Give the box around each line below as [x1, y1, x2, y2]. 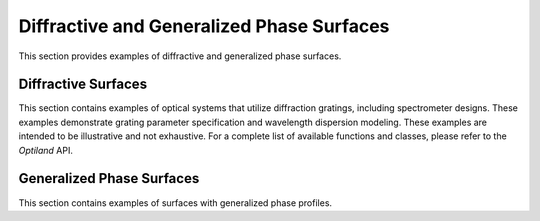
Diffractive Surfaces [18, 76, 148, 93]
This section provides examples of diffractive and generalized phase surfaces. [18, 50, 342, 62]
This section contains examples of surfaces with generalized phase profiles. [18, 196, 333, 209]
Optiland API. [18, 144, 74, 156]
